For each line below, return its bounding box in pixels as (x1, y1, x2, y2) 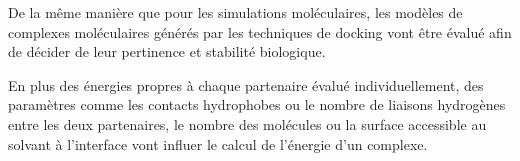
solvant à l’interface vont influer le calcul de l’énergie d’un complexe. (8, 133, 428, 154)
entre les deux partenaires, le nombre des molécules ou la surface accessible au (8, 113, 487, 134)
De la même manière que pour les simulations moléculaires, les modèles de (8, 2, 463, 22)
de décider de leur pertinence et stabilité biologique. (8, 41, 326, 62)
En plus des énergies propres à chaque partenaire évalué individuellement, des (8, 74, 484, 95)
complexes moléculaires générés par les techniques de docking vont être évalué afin (8, 21, 512, 42)
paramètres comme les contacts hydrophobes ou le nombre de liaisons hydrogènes (8, 94, 506, 115)
